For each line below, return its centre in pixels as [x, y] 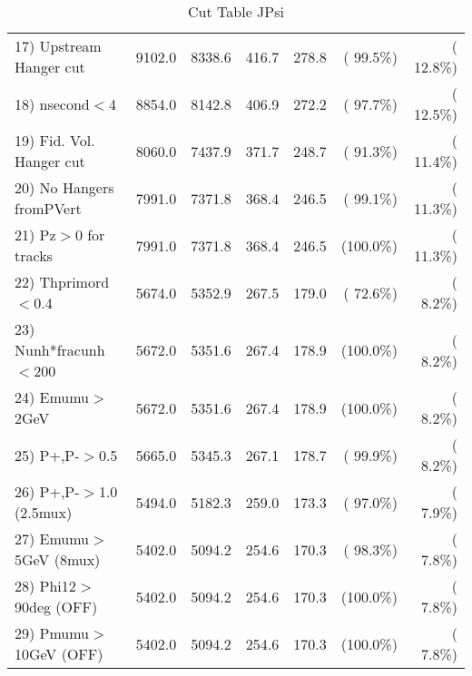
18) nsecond [52, 103]
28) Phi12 [45, 586]
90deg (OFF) [56, 607]
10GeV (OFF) [59, 654]
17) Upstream [58, 46]
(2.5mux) [44, 512]
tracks [34, 255]
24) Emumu [52, 397]
